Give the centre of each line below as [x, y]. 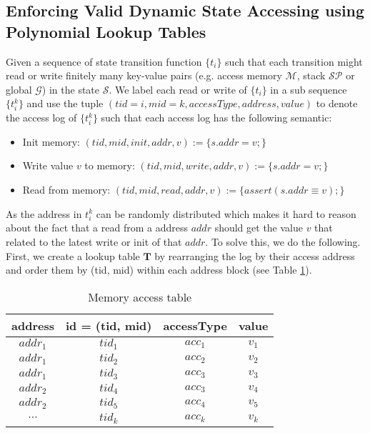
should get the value [259, 228]
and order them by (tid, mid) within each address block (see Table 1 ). [159, 270]
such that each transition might [294, 61]
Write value [48, 165]
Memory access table [140, 297]
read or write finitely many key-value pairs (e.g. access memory [144, 75]
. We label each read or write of [178, 89]
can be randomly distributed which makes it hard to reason [226, 213]
